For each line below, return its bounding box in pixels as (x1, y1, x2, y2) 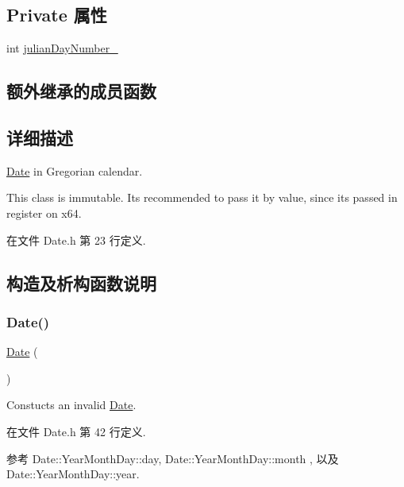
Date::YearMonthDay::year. (6, 466, 140, 482)
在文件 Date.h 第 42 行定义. (6, 423, 146, 439)
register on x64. (6, 204, 82, 221)
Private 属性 (6, 2, 107, 27)
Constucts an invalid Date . (6, 396, 137, 413)
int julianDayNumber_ (6, 40, 118, 56)
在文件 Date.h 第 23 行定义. (6, 231, 146, 248)
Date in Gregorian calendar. (6, 162, 143, 179)
